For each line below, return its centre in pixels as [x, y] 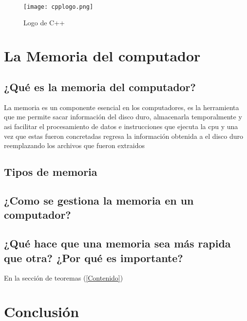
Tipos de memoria [51, 172]
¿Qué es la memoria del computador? [100, 87]
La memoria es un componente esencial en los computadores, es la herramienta [122, 107]
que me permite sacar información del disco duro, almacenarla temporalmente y [123, 117]
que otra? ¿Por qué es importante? [94, 257]
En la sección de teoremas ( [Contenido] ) [64, 278]
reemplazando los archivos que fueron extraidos [74, 145]
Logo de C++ [44, 22]
